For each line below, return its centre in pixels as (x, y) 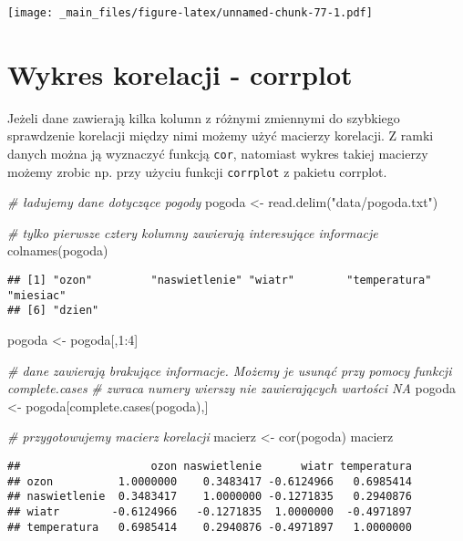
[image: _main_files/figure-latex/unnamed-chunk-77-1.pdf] (190, 13)
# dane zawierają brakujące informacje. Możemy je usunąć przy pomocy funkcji (230, 370)
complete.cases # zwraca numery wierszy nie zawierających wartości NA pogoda (231, 388)
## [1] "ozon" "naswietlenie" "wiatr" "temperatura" (220, 281)
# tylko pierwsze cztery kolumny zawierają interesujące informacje (193, 232)
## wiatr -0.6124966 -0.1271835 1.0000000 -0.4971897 (210, 511)
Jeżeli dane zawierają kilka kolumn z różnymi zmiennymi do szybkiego (204, 117)
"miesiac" (37, 295)
